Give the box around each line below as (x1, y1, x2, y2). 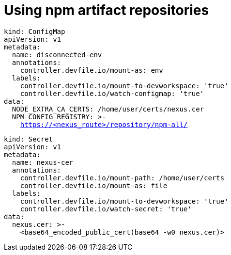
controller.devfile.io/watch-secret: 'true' (20, 205, 192, 213)
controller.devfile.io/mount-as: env (20, 66, 163, 74)
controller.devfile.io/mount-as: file (20, 181, 168, 190)
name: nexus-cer (12, 158, 74, 166)
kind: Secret (4, 135, 53, 143)
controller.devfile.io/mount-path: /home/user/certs (20, 174, 225, 182)
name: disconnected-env (12, 50, 102, 59)
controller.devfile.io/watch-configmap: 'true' (20, 89, 204, 97)
